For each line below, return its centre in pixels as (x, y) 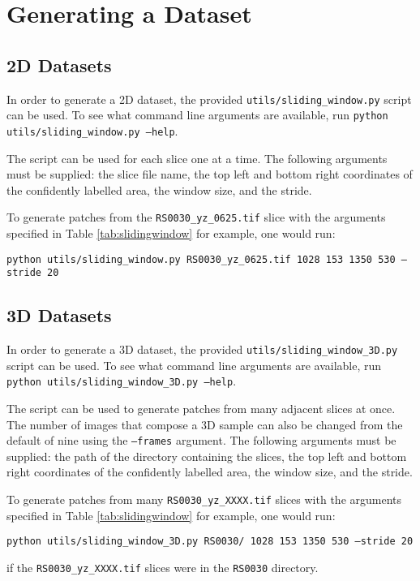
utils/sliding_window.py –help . (92, 130)
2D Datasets (59, 65)
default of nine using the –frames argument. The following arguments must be (201, 440)
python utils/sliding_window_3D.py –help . (122, 381)
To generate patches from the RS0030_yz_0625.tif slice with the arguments (196, 217)
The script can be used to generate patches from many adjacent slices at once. (201, 408)
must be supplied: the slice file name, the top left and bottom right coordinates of (210, 174)
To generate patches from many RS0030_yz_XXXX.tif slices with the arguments (204, 499)
